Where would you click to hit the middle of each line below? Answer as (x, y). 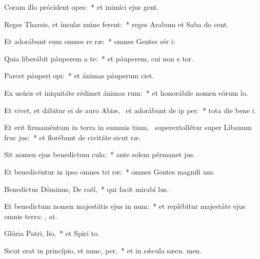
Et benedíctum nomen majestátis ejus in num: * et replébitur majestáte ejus (125, 206)
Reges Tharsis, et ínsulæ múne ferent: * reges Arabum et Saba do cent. (117, 24)
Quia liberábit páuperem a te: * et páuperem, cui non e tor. (99, 58)
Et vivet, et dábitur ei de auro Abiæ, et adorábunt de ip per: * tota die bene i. (130, 110)
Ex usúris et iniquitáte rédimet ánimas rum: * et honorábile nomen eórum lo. (126, 92)
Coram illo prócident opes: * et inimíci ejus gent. (82, 7)
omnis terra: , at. (31, 216)
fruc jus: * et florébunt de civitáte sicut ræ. (73, 137)
